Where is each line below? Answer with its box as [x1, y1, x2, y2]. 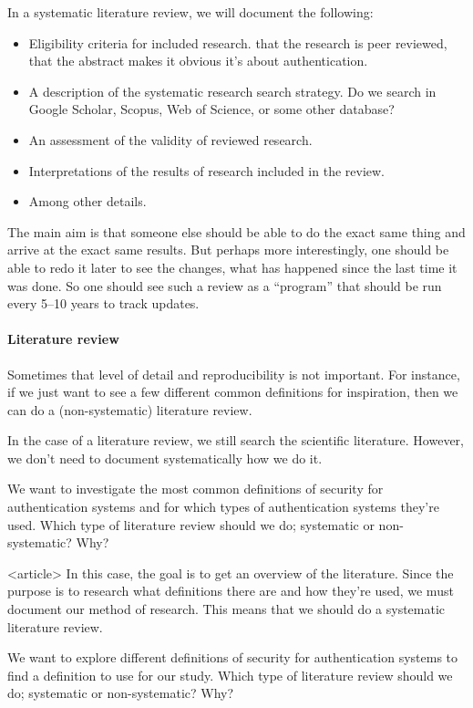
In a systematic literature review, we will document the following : [7, 3, 374, 21]
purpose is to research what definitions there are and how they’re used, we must [7, 581, 454, 600]
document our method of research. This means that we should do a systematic [7, 599, 446, 619]
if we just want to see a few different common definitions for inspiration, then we [7, 382, 458, 401]
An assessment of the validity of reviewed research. [28, 130, 313, 149]
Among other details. [28, 192, 147, 211]
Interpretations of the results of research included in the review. [28, 161, 386, 180]
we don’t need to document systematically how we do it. [7, 448, 323, 467]
